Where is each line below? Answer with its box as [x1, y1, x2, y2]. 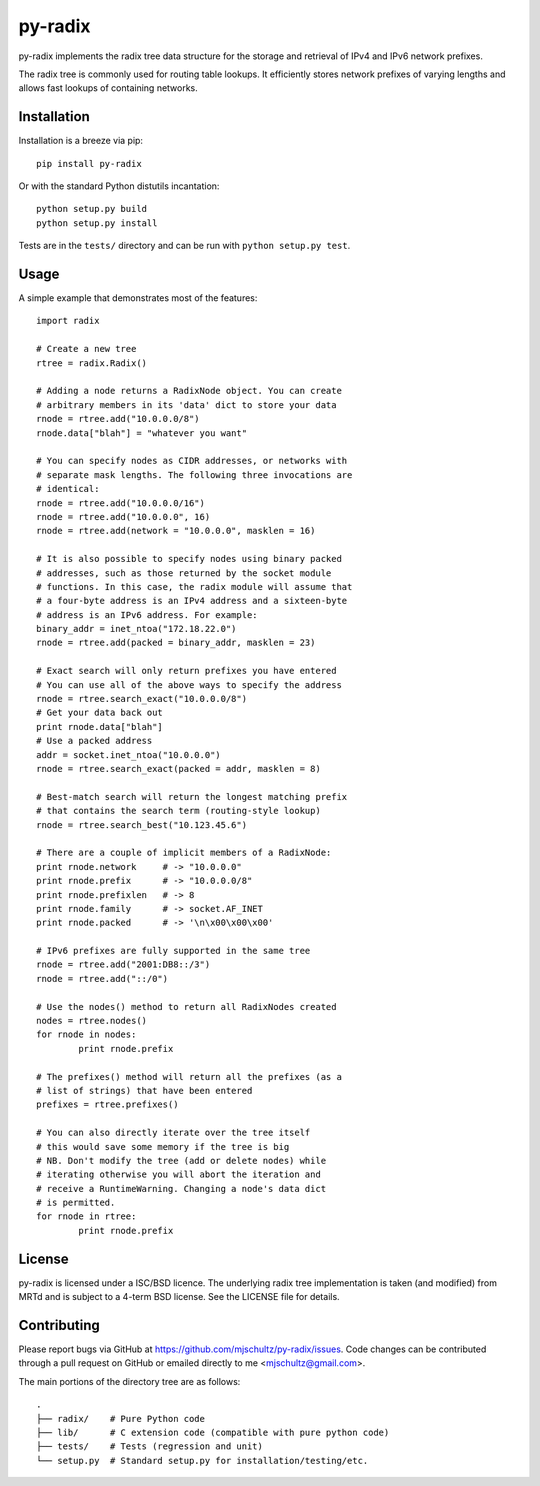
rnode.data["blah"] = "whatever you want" [36, 427, 248, 439]
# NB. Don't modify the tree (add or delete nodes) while [36, 1155, 327, 1166]
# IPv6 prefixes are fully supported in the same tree [36, 945, 311, 957]
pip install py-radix [36, 158, 142, 169]
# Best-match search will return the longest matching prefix [36, 791, 348, 802]
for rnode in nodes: [36, 1029, 137, 1040]
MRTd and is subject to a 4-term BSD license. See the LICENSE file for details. [18, 1291, 340, 1303]
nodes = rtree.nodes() [36, 1015, 148, 1027]
